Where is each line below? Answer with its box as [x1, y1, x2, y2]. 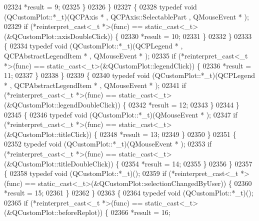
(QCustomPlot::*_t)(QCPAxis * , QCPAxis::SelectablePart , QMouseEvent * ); [4, 11, 249, 21]
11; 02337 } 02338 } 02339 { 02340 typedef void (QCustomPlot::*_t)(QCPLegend [4, 70, 255, 80]
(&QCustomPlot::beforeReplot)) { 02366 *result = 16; [4, 207, 170, 217]
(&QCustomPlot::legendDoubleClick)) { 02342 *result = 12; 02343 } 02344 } [4, 99, 239, 109]
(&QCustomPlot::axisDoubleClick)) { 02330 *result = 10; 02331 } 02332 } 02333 [4, 30, 252, 41]
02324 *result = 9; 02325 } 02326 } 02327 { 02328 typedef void [4, 1, 197, 11]
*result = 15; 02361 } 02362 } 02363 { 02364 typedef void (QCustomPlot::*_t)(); [4, 187, 253, 198]
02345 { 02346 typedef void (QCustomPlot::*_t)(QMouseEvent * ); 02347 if [4, 109, 237, 119]
